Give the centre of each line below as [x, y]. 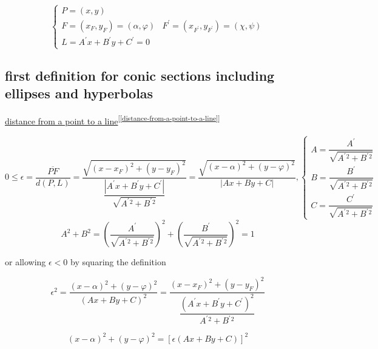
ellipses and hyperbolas [79, 93]
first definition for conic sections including [140, 75]
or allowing [25, 262]
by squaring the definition [118, 262]
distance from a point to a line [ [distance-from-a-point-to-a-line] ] [113, 120]
